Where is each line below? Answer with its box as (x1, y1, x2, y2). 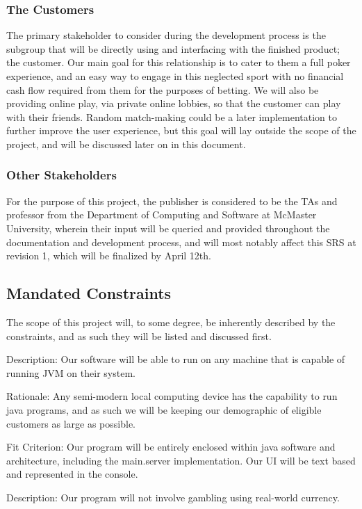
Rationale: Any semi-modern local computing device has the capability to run (6, 389, 338, 403)
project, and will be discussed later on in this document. (6, 136, 246, 151)
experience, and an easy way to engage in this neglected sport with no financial (6, 69, 344, 83)
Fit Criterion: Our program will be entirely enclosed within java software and (6, 439, 336, 454)
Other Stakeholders (6, 166, 117, 184)
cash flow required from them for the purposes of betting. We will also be (6, 82, 319, 97)
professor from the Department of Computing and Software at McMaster (6, 207, 317, 222)
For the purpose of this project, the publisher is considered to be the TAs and (6, 193, 338, 208)
